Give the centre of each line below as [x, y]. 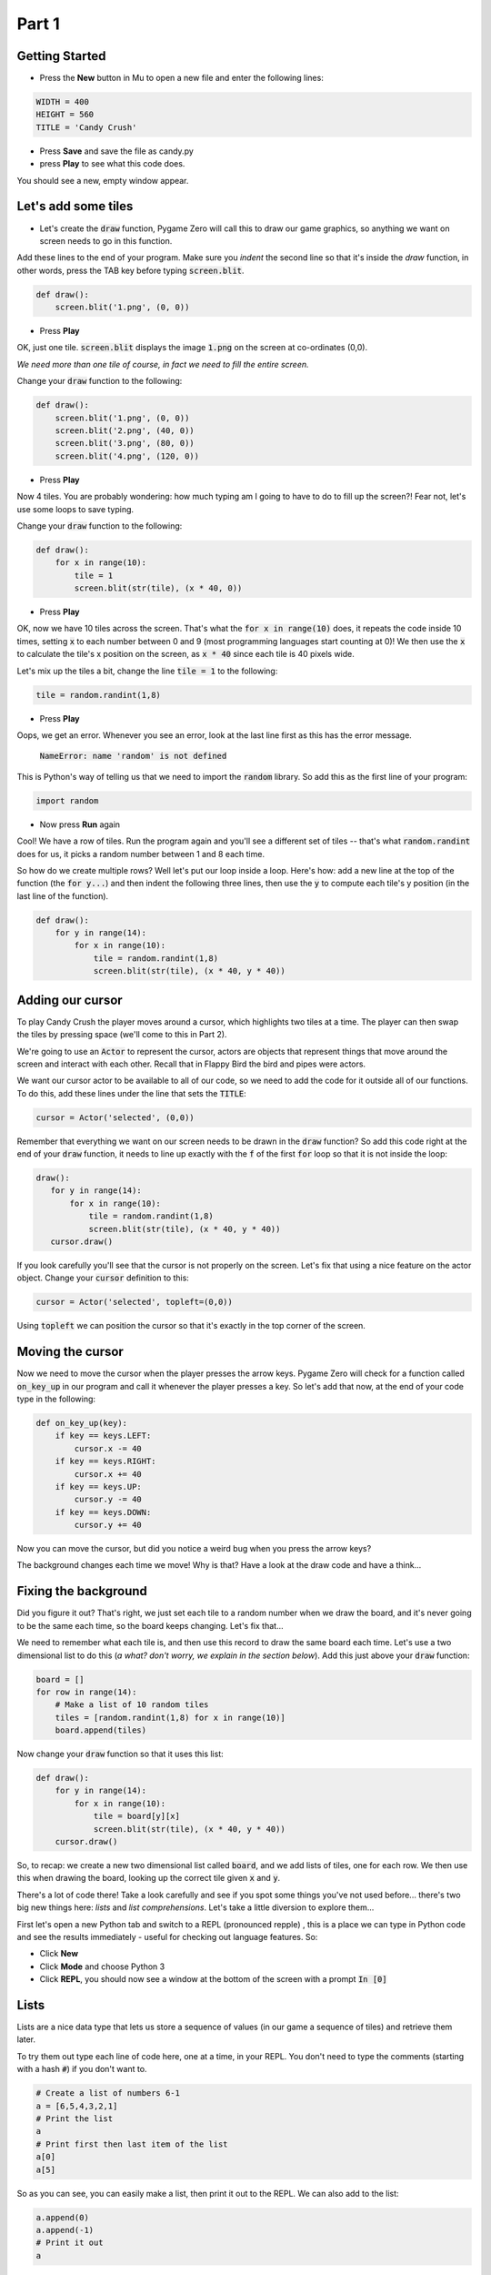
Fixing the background [82, 1591]
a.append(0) [63, 2217]
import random [67, 800]
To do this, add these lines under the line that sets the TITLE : [132, 1093]
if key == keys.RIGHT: [105, 1461]
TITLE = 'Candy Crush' [86, 127]
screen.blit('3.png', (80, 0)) [125, 443]
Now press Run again [80, 824]
